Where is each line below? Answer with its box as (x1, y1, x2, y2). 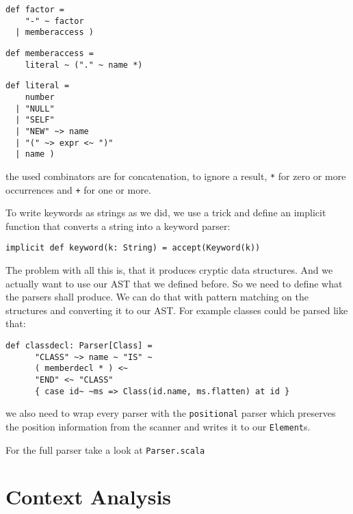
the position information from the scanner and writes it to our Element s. (5, 419, 311, 433)
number (25, 92, 55, 102)
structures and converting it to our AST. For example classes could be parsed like (5, 303, 348, 317)
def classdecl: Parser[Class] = (5, 341, 153, 350)
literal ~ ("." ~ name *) (25, 60, 143, 70)
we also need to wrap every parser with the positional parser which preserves (5, 406, 336, 420)
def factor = (5, 5, 64, 14)
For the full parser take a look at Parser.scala (5, 442, 205, 457)
